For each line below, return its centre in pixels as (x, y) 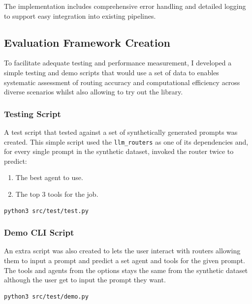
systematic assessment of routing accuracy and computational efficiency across (122, 82)
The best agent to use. (49, 177)
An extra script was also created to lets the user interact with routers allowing (122, 251)
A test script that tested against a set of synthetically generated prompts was (121, 132)
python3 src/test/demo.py (46, 296)
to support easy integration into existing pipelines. (80, 15)
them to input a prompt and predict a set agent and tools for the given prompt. (125, 260)
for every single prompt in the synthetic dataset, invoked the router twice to (119, 151)
